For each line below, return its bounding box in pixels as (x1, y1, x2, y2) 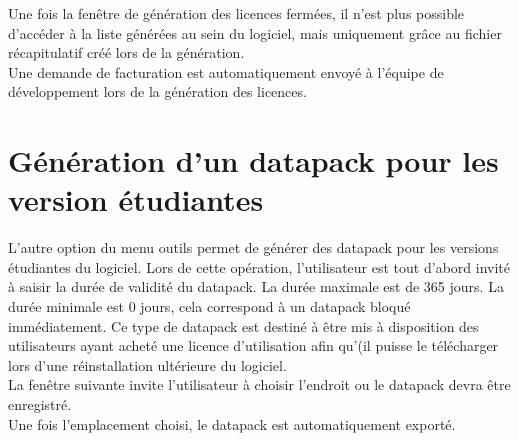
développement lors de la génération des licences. (8, 81, 307, 102)
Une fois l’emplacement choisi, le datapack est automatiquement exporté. (8, 413, 456, 434)
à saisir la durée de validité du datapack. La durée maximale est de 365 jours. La (8, 276, 504, 297)
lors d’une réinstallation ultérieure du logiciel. (8, 354, 287, 375)
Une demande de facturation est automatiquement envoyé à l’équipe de (8, 61, 444, 82)
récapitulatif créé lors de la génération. (8, 42, 245, 63)
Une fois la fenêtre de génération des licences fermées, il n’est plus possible (8, 3, 465, 23)
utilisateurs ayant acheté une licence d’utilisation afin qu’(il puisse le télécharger (8, 335, 499, 356)
